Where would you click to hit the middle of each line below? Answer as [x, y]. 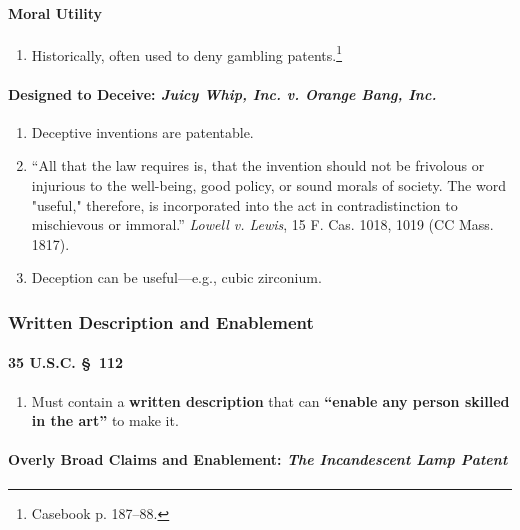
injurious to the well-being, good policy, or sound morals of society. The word [268, 185]
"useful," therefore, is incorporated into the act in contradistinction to [244, 204]
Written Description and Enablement [161, 321]
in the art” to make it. [105, 420]
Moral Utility [55, 12]
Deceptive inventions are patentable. [142, 131]
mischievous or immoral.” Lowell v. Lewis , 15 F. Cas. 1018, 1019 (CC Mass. [262, 224]
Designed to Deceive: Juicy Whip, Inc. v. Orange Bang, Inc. [222, 93]
